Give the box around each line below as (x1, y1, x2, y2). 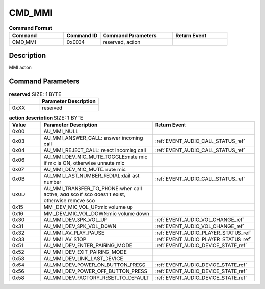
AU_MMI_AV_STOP (43, 236, 87, 242)
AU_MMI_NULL (43, 128, 79, 135)
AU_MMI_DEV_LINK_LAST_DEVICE (43, 255, 123, 262)
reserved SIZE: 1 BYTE (9, 91, 62, 97)
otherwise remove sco (43, 197, 95, 204)
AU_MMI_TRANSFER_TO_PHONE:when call (43, 185, 142, 192)
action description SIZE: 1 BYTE (9, 114, 83, 121)
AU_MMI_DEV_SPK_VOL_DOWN (43, 223, 117, 230)
